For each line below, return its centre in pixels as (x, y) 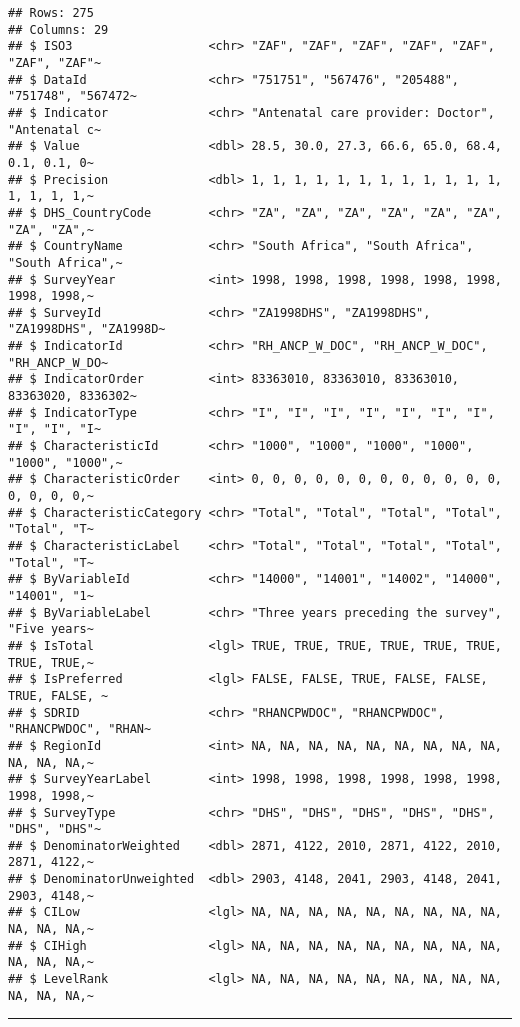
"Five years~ (51, 629)
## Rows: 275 (51, 13)
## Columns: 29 (58, 29)
